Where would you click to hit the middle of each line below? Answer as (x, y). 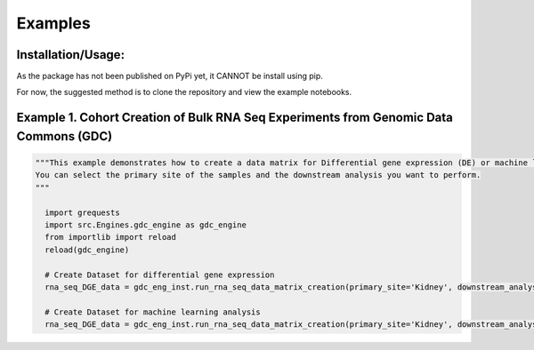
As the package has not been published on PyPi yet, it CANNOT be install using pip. (170, 76)
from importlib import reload (111, 237)
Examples (53, 23)
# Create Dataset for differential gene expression (160, 274)
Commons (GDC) (65, 136)
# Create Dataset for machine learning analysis (153, 312)
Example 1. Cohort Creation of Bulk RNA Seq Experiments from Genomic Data (235, 118)
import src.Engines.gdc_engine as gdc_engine (146, 225)
